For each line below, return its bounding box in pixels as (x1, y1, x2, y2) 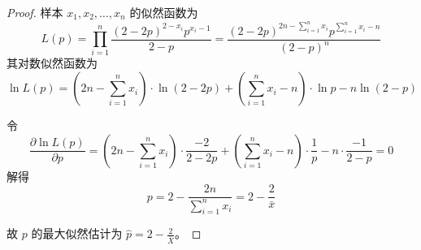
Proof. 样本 (7, 4, 63, 20)
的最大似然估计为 (31, 225, 123, 242)
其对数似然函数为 (7, 54, 98, 71)
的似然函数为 (129, 4, 198, 20)
